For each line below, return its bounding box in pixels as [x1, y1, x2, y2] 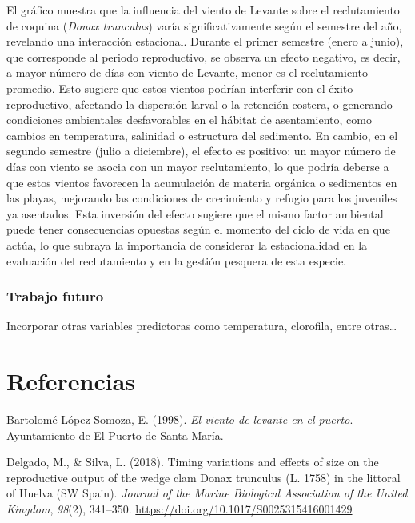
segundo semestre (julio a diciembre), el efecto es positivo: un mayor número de [6, 142, 396, 159]
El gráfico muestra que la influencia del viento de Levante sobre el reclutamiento [6, 2, 400, 18]
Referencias [6, 365, 136, 397]
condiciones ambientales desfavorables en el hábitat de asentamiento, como [6, 111, 372, 128]
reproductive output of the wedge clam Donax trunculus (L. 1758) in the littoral [6, 469, 401, 485]
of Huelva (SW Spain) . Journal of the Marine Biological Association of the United [6, 485, 408, 501]
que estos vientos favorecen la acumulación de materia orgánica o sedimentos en [6, 174, 397, 190]
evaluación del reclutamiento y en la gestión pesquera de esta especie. [6, 252, 346, 269]
